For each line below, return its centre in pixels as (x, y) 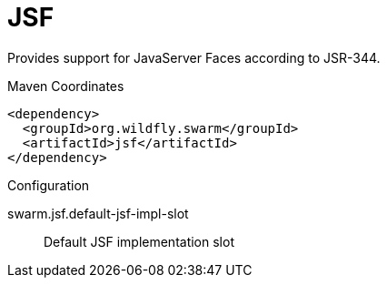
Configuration (49, 185)
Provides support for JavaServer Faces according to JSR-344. (194, 57)
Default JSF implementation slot (139, 241)
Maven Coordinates (66, 86)
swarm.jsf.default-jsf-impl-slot (98, 213)
